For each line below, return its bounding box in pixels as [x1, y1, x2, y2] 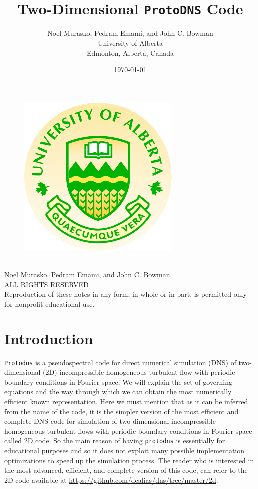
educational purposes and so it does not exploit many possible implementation [4, 445, 245, 455]
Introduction [4, 328, 93, 348]
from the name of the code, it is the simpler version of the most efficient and [4, 406, 239, 416]
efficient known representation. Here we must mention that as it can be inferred [4, 396, 248, 406]
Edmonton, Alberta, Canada [86, 47, 174, 58]
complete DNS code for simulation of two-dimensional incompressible [4, 416, 216, 426]
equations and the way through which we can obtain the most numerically [4, 386, 232, 397]
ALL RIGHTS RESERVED [4, 279, 89, 289]
